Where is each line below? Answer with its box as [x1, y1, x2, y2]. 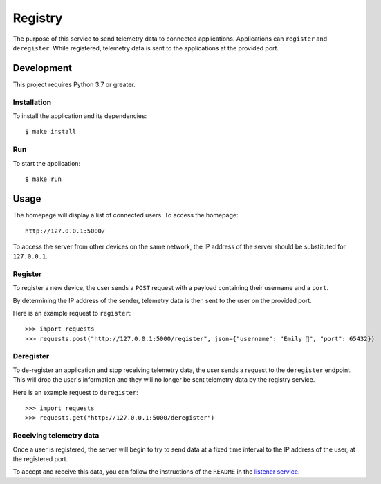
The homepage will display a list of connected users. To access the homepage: [12, 211, 239, 219]
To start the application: [12, 159, 81, 167]
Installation [12, 97, 52, 107]
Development [12, 62, 73, 74]
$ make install [25, 128, 77, 136]
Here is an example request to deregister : [12, 388, 138, 396]
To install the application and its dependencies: [12, 111, 147, 120]
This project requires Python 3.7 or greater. [12, 80, 136, 88]
